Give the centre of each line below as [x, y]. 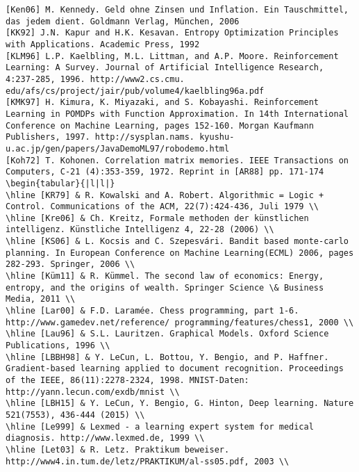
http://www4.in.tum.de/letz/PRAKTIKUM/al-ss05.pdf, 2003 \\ [148, 461]
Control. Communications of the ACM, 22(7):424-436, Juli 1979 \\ [162, 207]
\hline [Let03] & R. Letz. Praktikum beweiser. [118, 449]
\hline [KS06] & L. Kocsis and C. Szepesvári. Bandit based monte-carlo [177, 242]
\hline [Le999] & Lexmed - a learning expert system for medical [160, 426]
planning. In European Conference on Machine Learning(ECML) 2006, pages [180, 253]
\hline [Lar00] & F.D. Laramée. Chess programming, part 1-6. [152, 311]
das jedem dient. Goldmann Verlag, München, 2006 [123, 21]
